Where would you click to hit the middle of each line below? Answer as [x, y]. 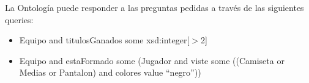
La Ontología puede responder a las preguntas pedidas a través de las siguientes [154, 7]
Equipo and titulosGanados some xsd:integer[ [104, 40]
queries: [19, 19]
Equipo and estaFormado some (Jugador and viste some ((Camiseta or [152, 60]
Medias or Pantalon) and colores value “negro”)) [110, 72]
